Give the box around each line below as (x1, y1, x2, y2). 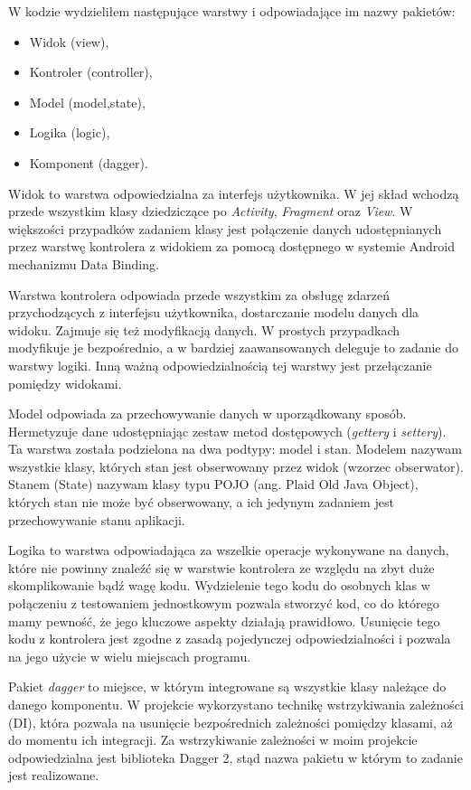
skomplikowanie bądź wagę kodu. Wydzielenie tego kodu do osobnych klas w (8, 576, 430, 595)
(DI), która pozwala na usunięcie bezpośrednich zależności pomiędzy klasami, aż (8, 712, 453, 731)
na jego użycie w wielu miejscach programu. (8, 646, 251, 665)
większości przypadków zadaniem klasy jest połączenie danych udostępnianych (8, 219, 442, 238)
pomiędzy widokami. (8, 373, 122, 392)
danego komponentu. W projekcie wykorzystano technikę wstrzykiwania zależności (8, 695, 464, 713)
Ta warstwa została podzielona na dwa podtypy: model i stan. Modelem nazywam (8, 439, 462, 458)
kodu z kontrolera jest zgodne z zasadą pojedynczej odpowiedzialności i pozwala (8, 629, 451, 648)
